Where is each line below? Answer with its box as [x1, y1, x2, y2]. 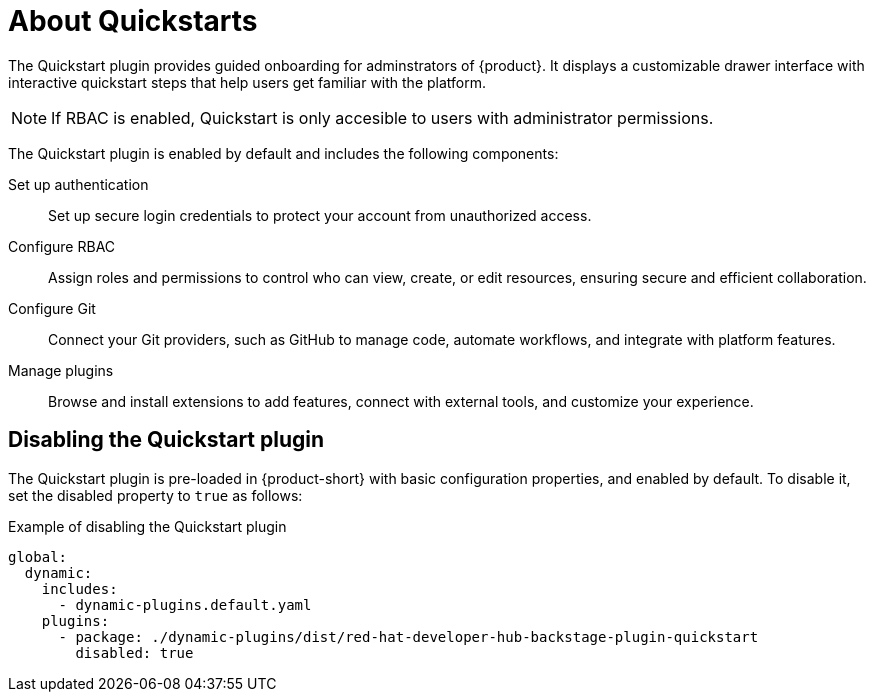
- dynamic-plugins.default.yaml [58, 596, 312, 613]
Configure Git [8, 299, 96, 317]
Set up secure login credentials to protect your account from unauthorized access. [48, 206, 592, 224]
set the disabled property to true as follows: [8, 486, 303, 504]
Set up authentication [8, 175, 149, 193]
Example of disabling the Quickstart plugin [8, 517, 287, 535]
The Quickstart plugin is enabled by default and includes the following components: [8, 144, 559, 162]
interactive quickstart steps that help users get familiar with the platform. [8, 73, 487, 91]
